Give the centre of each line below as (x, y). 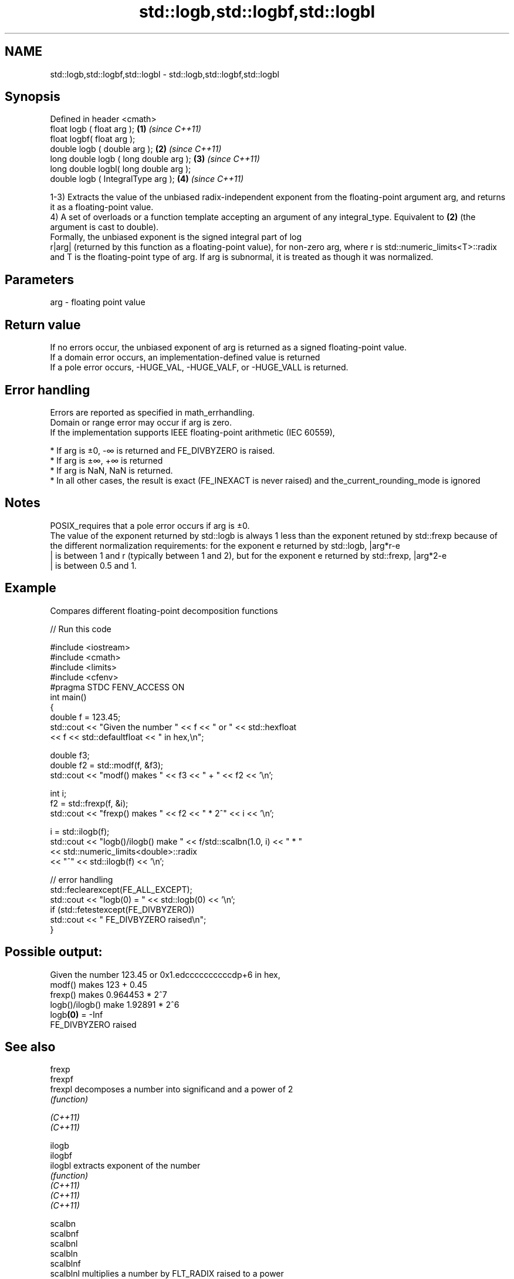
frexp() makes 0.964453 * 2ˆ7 (109, 994)
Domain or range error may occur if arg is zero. (141, 422)
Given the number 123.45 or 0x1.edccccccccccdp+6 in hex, (165, 974)
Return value (43, 325)
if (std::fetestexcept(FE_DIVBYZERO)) (122, 909)
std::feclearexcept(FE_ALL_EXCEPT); (121, 889)
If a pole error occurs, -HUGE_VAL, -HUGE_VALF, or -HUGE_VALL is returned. (199, 367)
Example (31, 588)
